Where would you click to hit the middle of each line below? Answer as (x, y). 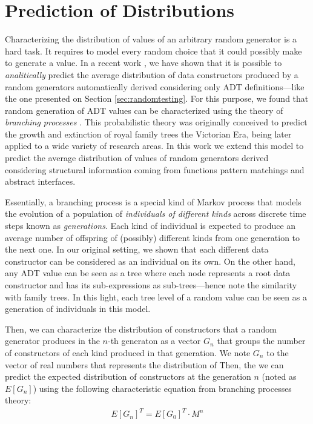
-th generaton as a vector (154, 341)
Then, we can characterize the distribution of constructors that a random (141, 329)
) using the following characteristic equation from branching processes (162, 388)
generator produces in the (52, 341)
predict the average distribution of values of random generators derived (137, 158)
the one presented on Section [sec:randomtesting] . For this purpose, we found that (157, 98)
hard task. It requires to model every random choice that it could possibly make (153, 51)
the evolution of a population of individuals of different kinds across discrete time (156, 214)
